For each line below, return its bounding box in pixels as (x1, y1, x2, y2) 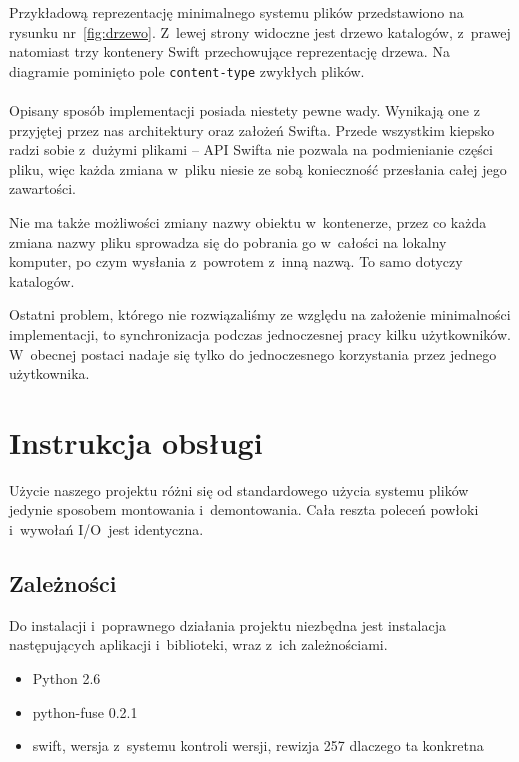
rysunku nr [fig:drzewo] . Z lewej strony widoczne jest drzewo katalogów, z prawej (9, 21, 511, 42)
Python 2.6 (32, 668, 101, 689)
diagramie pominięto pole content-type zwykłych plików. (9, 60, 365, 81)
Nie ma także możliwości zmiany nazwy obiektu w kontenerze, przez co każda (9, 212, 487, 232)
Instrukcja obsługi (9, 421, 263, 462)
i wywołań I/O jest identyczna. (9, 519, 204, 540)
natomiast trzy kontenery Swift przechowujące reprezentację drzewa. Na (9, 41, 450, 62)
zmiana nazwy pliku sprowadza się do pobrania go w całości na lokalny (9, 231, 447, 252)
